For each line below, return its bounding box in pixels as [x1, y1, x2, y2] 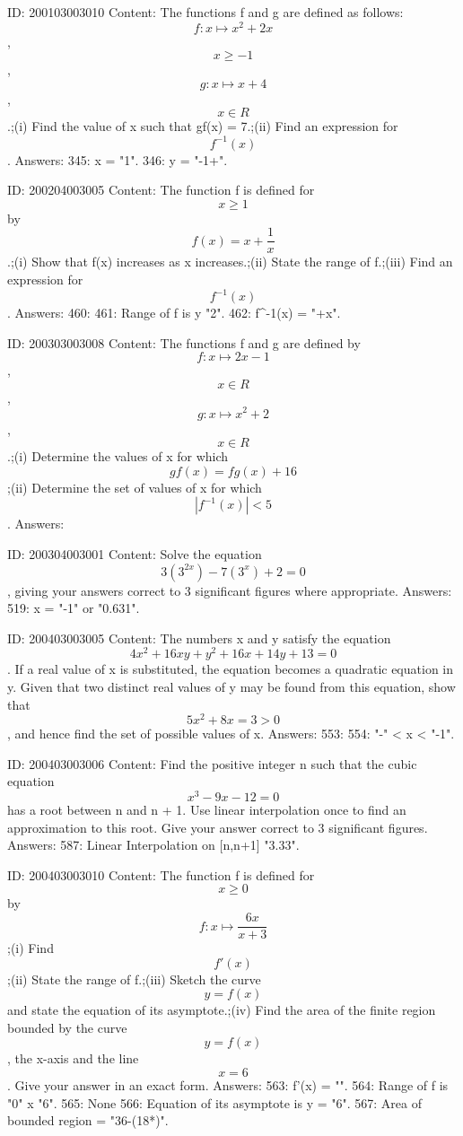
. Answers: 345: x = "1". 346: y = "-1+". [7, 150, 228, 169]
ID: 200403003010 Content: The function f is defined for [7, 865, 315, 884]
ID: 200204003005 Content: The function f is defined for [7, 180, 315, 199]
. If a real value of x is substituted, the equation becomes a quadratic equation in [7, 660, 453, 678]
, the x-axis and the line [7, 1049, 139, 1068]
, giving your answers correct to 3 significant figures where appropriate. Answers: [7, 581, 452, 599]
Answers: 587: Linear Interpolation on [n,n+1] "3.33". [7, 835, 300, 854]
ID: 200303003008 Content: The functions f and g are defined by [7, 333, 361, 352]
